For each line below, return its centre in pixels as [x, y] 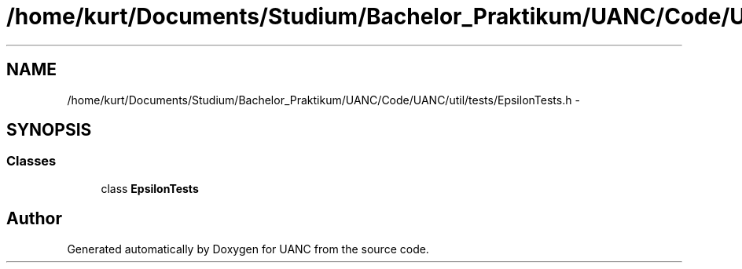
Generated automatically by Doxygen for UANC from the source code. [248, 249]
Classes [31, 161]
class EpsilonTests [150, 188]
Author [34, 219]
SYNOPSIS [49, 130]
